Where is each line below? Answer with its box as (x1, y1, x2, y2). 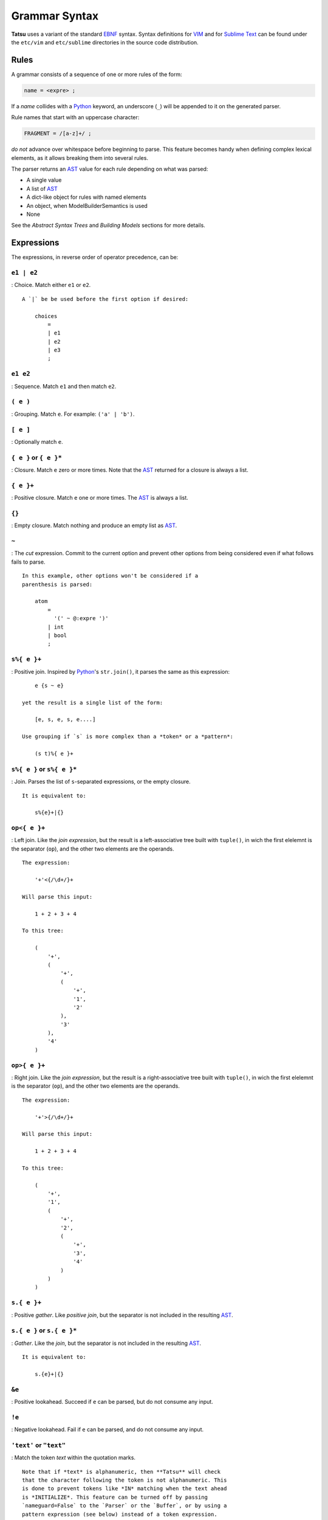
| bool (47, 632, 67, 638)
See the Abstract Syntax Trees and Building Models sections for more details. (11, 222, 206, 229)
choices (34, 313, 58, 319)
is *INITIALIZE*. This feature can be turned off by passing (22, 1493, 208, 1501)
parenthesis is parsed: (22, 581, 93, 588)
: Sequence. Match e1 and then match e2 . (11, 382, 117, 390)
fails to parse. (11, 558, 46, 565)
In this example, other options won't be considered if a (22, 572, 199, 579)
